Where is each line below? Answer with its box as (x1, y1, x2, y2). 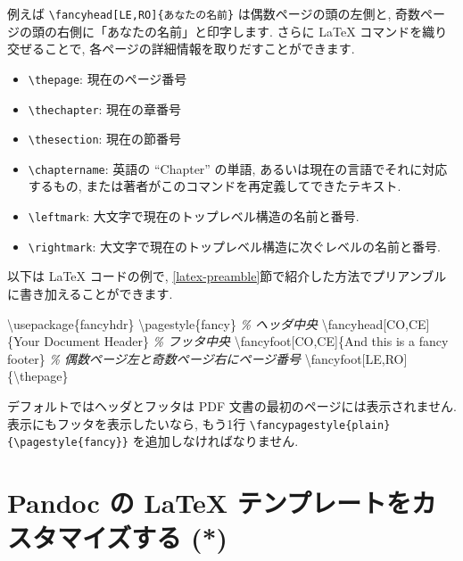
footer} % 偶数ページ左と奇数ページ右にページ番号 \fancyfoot (7, 349, 362, 367)
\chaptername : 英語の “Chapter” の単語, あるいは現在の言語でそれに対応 (28, 159, 448, 177)
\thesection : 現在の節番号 (28, 129, 182, 148)
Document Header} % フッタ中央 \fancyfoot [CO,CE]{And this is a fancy (44, 332, 449, 351)
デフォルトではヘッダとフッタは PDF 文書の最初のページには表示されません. (7, 396, 457, 415)
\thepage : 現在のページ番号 (28, 69, 187, 87)
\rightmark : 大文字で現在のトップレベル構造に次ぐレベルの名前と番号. (28, 236, 441, 255)
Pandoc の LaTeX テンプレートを (7, 484, 412, 521)
